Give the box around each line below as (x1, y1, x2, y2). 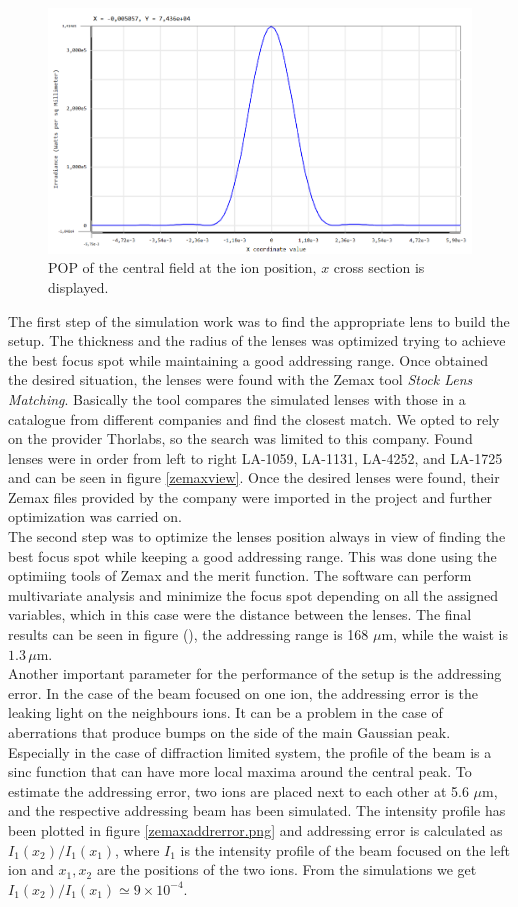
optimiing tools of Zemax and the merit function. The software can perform (8, 565, 472, 586)
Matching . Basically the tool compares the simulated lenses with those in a (8, 388, 466, 409)
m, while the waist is (381, 624, 508, 645)
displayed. (48, 276, 109, 297)
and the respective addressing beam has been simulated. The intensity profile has (8, 800, 506, 821)
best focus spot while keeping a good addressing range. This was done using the (8, 545, 497, 566)
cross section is (333, 257, 425, 278)
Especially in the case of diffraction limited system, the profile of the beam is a (8, 741, 492, 762)
